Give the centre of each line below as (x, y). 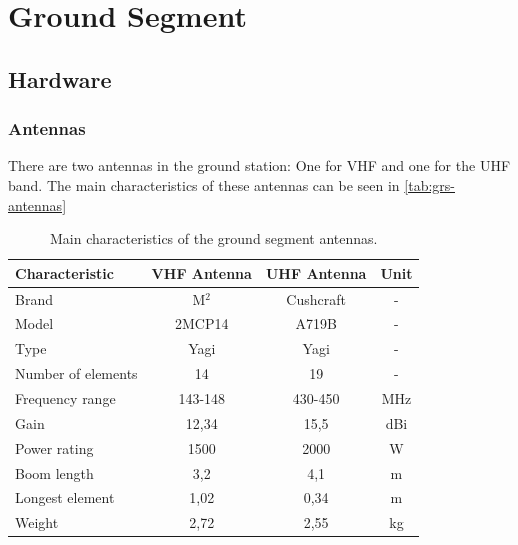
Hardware (60, 78)
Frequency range (65, 397)
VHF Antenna (201, 272)
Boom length (54, 472)
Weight (37, 522)
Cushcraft (316, 298)
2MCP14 (202, 323)
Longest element (65, 497)
